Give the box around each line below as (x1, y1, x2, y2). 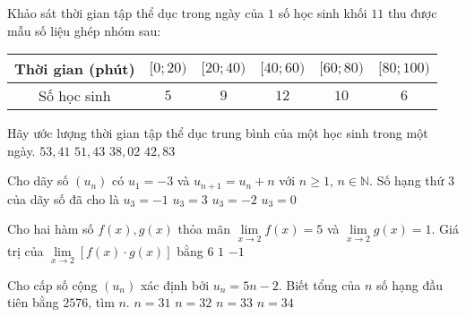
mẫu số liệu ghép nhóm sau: (7, 21, 161, 39)
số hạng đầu (375, 275, 443, 294)
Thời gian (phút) (14, 58, 135, 80)
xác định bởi (140, 275, 210, 294)
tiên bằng (7, 293, 59, 312)
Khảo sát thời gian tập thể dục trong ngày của (7, 4, 264, 21)
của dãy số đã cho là (7, 189, 119, 208)
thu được (387, 4, 437, 21)
